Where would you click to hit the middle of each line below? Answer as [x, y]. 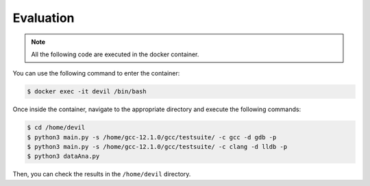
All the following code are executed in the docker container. [115, 54]
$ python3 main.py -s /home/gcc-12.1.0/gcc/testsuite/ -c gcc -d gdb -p [152, 137]
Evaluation [44, 18]
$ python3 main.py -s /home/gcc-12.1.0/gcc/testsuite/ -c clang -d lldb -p [157, 147]
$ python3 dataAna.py [63, 156]
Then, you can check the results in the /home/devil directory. [102, 174]
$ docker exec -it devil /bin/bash [87, 92]
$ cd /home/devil [56, 128]
